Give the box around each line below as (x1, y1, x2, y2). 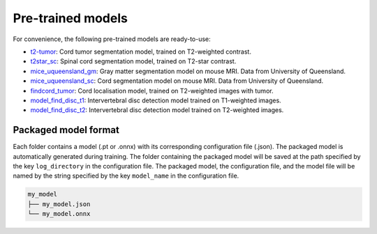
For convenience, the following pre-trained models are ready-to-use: (13, 35, 211, 43)
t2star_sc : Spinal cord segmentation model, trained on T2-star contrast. (30, 57, 237, 65)
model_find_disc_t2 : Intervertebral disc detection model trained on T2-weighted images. (30, 106, 284, 114)
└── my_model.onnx (27, 210, 91, 218)
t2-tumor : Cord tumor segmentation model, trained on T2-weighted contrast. (30, 47, 251, 56)
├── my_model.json (27, 200, 91, 208)
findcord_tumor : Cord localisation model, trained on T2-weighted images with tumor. (30, 86, 274, 95)
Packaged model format (13, 124, 120, 136)
